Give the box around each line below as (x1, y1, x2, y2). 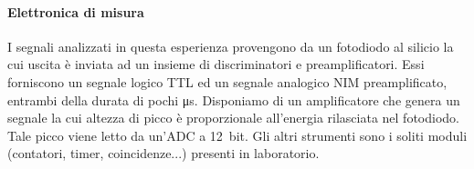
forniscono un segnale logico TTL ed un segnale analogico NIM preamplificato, (7, 72, 448, 91)
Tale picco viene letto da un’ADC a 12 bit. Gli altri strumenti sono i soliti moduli (7, 125, 468, 144)
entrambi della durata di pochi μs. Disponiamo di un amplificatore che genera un (7, 90, 460, 109)
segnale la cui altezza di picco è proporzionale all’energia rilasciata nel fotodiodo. (7, 108, 459, 127)
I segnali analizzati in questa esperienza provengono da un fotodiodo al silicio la (7, 36, 454, 55)
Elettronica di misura (7, 2, 144, 21)
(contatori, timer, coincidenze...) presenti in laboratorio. (7, 144, 320, 163)
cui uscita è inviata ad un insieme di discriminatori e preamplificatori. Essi (7, 55, 425, 74)
